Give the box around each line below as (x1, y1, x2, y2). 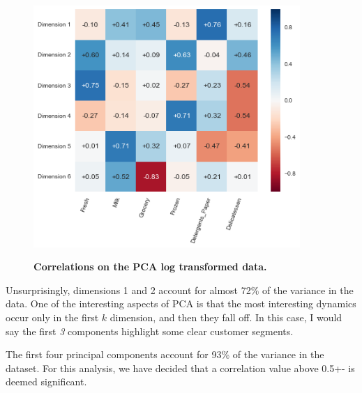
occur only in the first (6, 310, 99, 325)
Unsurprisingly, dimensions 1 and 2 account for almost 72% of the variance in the (6, 282, 354, 297)
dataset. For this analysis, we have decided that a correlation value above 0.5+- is (6, 360, 355, 375)
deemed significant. (6, 374, 87, 389)
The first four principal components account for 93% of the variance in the (6, 347, 324, 362)
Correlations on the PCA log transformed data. (33, 259, 267, 274)
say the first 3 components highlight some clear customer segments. (6, 323, 294, 338)
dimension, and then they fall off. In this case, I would (110, 310, 342, 325)
